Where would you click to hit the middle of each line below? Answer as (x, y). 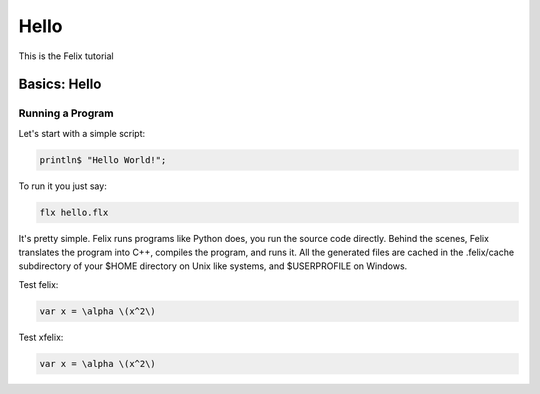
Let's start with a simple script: (82, 133)
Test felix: (38, 284)
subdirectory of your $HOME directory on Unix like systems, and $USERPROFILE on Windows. (213, 266)
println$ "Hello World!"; (103, 159)
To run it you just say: (62, 186)
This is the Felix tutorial (66, 56)
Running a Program (66, 113)
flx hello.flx (74, 212)
